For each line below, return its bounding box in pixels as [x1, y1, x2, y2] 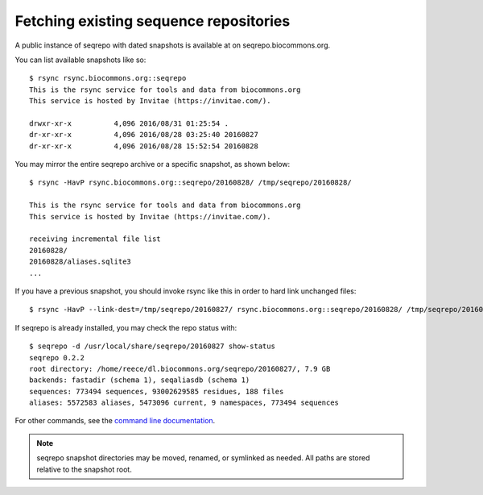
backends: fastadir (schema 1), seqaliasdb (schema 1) [29, 376, 250, 385]
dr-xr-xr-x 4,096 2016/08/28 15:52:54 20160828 [29, 141, 259, 151]
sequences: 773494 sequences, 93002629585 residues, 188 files [29, 387, 284, 396]
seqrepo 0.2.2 [29, 353, 85, 362]
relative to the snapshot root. [36, 464, 132, 474]
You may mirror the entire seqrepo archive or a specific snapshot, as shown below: [14, 160, 291, 169]
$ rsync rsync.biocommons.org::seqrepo [29, 73, 187, 83]
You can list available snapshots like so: [14, 55, 147, 64]
